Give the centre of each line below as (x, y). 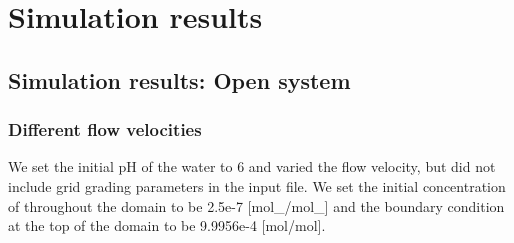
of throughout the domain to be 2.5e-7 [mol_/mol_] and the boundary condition (256, 205)
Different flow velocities (105, 129)
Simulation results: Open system (179, 79)
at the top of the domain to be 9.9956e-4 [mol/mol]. (167, 225)
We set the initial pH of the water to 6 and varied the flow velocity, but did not (252, 166)
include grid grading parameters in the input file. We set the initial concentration (257, 185)
